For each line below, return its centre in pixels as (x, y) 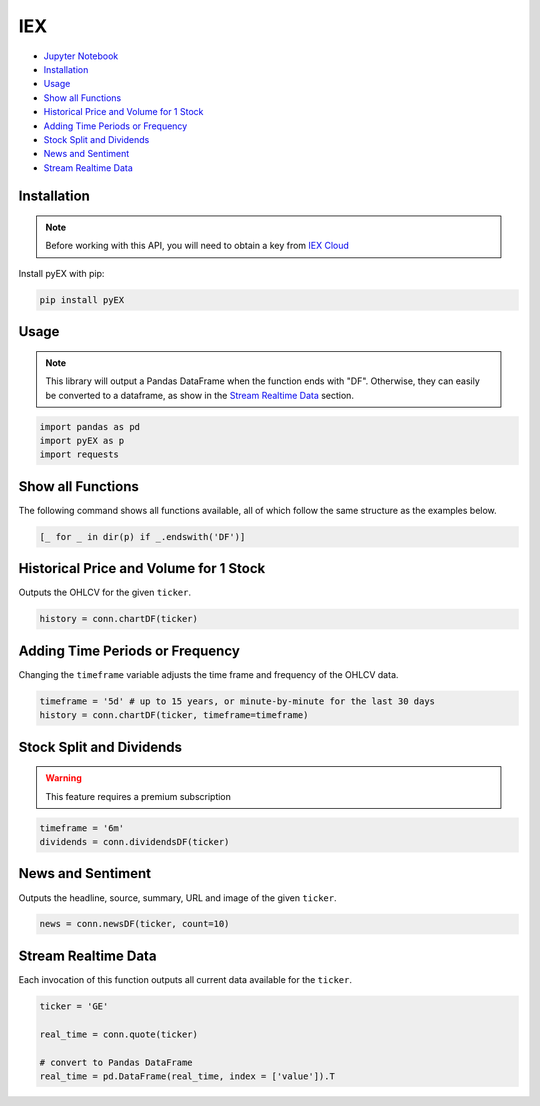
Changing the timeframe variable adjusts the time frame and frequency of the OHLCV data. (208, 674)
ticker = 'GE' (74, 1006)
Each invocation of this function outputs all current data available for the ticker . (185, 979)
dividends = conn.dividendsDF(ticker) (134, 841)
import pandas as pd (89, 426)
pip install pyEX (82, 299)
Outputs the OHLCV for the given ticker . (105, 592)
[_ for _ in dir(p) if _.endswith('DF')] (142, 536)
